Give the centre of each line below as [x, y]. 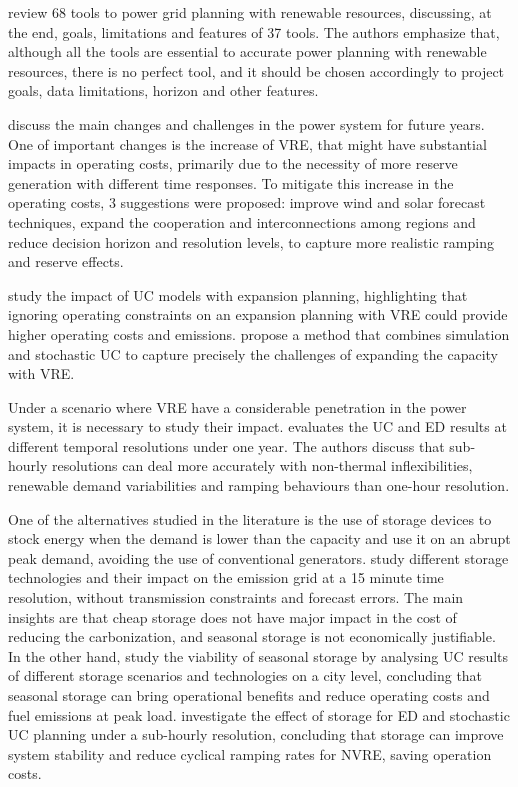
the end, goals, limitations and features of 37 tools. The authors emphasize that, [254, 31]
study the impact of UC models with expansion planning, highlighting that [238, 294]
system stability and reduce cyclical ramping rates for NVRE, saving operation [250, 753]
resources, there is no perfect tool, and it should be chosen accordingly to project [256, 70]
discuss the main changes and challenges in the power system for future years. [246, 123]
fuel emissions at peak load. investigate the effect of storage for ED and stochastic [259, 714]
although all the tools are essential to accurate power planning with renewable [247, 51]
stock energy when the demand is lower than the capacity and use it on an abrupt [259, 538]
